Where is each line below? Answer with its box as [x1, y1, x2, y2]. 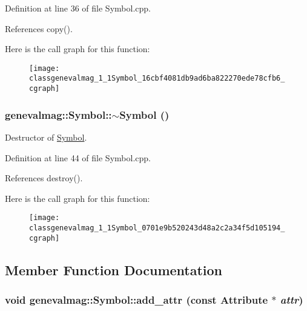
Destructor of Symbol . [5, 130, 87, 143]
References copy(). [5, 22, 73, 35]
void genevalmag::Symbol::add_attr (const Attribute [5, 292, 268, 307]
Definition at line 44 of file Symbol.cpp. [5, 151, 151, 164]
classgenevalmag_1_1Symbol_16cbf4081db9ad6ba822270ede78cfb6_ [29, 74, 285, 83]
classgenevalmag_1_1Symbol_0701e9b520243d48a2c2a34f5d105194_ [29, 224, 285, 232]
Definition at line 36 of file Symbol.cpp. [5, 2, 151, 14]
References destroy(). [5, 172, 83, 184]
